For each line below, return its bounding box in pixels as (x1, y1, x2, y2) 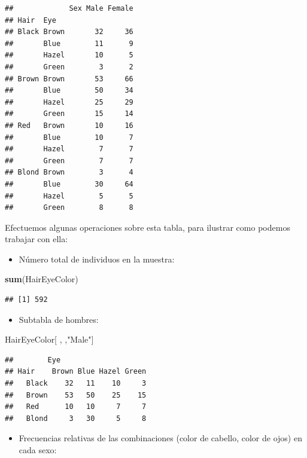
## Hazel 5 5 (5, 191, 133, 200)
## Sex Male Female (5, 4, 133, 13)
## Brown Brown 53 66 (5, 74, 133, 83)
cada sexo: (19, 444, 57, 456)
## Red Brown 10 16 (5, 121, 133, 130)
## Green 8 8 (5, 203, 133, 212)
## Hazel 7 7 (5, 145, 133, 154)
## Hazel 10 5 (5, 51, 133, 60)
